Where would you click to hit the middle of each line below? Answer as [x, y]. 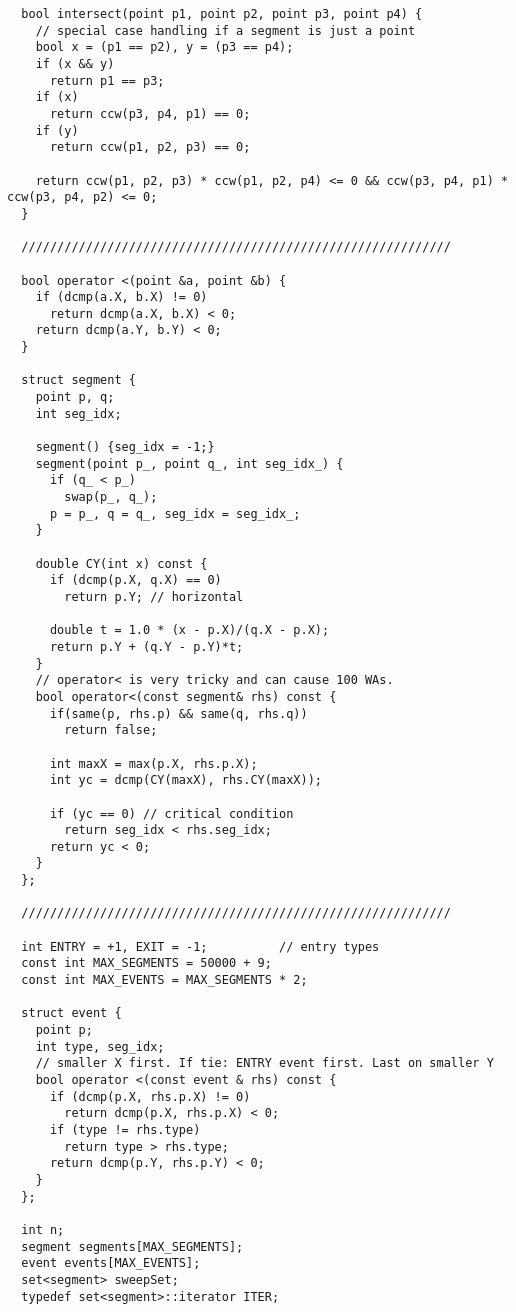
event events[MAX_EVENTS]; [111, 1263]
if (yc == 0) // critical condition [171, 813]
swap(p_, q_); [111, 497]
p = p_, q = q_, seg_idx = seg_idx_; [175, 513]
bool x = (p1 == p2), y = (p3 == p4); [164, 47]
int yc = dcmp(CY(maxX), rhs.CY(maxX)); [185, 780]
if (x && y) [75, 63]
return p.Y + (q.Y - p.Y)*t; [146, 646]
